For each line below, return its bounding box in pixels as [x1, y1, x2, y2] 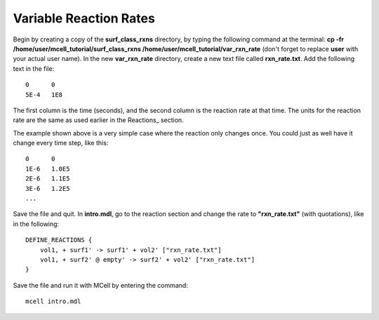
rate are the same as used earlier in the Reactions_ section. [13, 116, 184, 124]
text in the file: [13, 64, 55, 73]
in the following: [13, 220, 60, 228]
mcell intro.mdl [25, 298, 81, 305]
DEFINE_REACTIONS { [25, 236, 93, 244]
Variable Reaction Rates [13, 11, 156, 26]
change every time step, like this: [13, 139, 109, 147]
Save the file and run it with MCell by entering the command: [13, 281, 189, 289]
